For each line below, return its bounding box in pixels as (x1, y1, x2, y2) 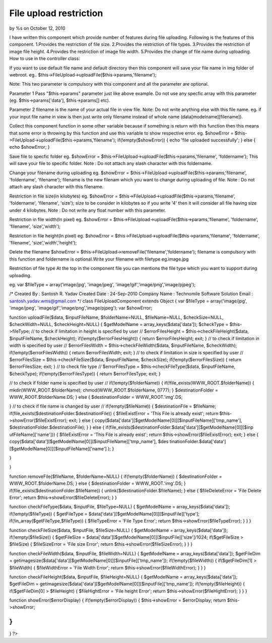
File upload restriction (9, 8, 103, 19)
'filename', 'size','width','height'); (9, 240, 77, 246)
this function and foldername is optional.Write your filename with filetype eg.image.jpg (9, 256, 189, 262)
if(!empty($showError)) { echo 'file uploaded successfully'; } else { (117, 137, 256, 143)
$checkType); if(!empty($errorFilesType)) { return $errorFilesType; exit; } (9, 370, 161, 376)
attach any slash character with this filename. (9, 184, 104, 190)
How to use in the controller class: (9, 55, 80, 61)
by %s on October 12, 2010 (9, 25, 65, 31)
